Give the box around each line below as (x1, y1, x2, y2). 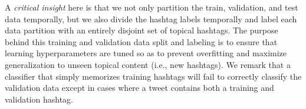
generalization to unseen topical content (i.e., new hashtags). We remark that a (5, 58, 291, 70)
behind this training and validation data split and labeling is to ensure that (5, 35, 278, 47)
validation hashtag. (5, 93, 73, 105)
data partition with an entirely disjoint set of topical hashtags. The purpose (5, 24, 278, 36)
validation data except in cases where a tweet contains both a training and (5, 81, 274, 94)
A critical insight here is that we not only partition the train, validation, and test (5, 1, 298, 13)
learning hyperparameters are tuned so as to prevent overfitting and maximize (5, 47, 287, 59)
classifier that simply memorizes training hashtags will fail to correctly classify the (5, 70, 302, 82)
